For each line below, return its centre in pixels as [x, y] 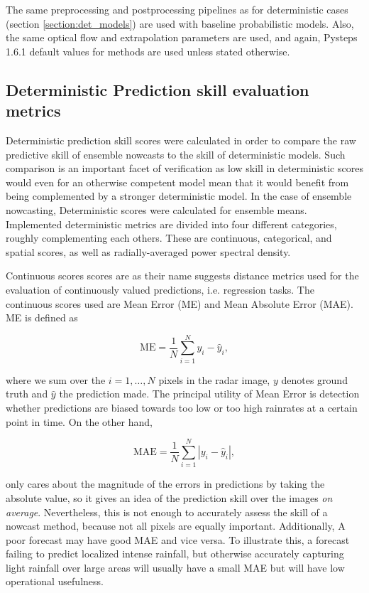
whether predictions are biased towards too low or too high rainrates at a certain [182, 407]
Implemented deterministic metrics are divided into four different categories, [171, 224]
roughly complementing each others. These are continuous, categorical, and [169, 238]
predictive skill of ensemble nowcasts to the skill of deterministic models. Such [176, 154]
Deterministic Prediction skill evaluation [158, 89]
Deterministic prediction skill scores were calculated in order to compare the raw [181, 140]
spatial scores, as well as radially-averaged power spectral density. [148, 251]
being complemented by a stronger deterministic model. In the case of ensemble [179, 196]
